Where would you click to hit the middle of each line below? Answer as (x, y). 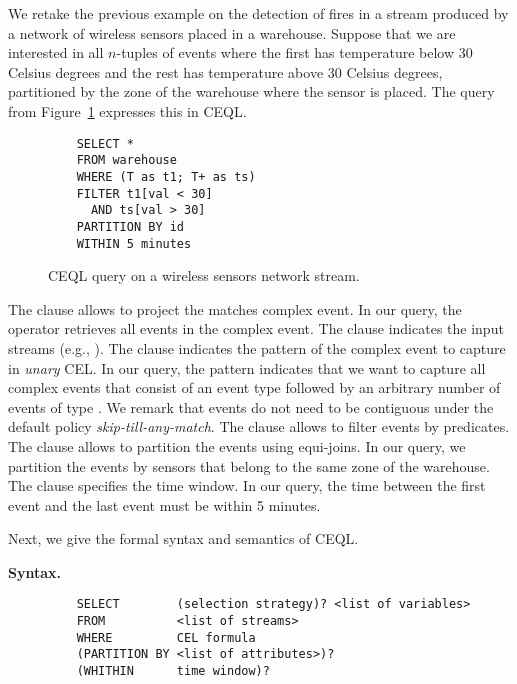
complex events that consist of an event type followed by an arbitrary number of (254, 387)
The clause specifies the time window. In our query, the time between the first (247, 485)
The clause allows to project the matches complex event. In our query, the (235, 308)
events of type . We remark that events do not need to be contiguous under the (251, 406)
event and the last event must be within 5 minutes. (164, 504)
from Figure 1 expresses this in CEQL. (127, 110)
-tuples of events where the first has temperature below (285, 52)
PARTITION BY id (130, 226)
